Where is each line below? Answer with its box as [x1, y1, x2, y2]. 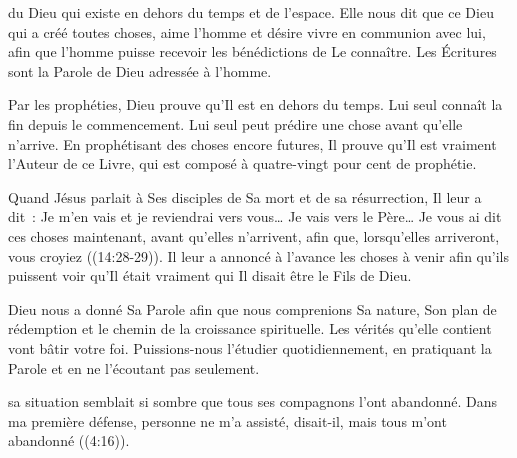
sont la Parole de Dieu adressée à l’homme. [8, 60, 272, 81]
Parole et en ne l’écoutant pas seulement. [8, 357, 260, 378]
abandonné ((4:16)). [8, 430, 130, 451]
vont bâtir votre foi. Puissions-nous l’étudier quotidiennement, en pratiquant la [8, 337, 492, 358]
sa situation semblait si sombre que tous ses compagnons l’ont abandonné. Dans [8, 391, 498, 412]
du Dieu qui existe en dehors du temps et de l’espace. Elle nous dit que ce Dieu [8, 2, 494, 22]
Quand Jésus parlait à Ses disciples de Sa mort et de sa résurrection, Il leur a [8, 186, 482, 207]
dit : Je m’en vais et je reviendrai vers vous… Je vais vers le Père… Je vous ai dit [8, 206, 502, 227]
